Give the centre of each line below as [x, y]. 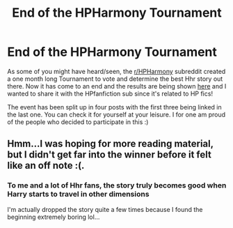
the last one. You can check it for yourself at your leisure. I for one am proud [116, 114]
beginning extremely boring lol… [54, 217]
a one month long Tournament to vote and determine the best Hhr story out [115, 79]
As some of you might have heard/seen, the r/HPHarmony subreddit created [116, 71]
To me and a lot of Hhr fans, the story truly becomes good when [117, 185]
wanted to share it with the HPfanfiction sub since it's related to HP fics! [110, 93]
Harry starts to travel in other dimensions [78, 195]
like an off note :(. [46, 166]
